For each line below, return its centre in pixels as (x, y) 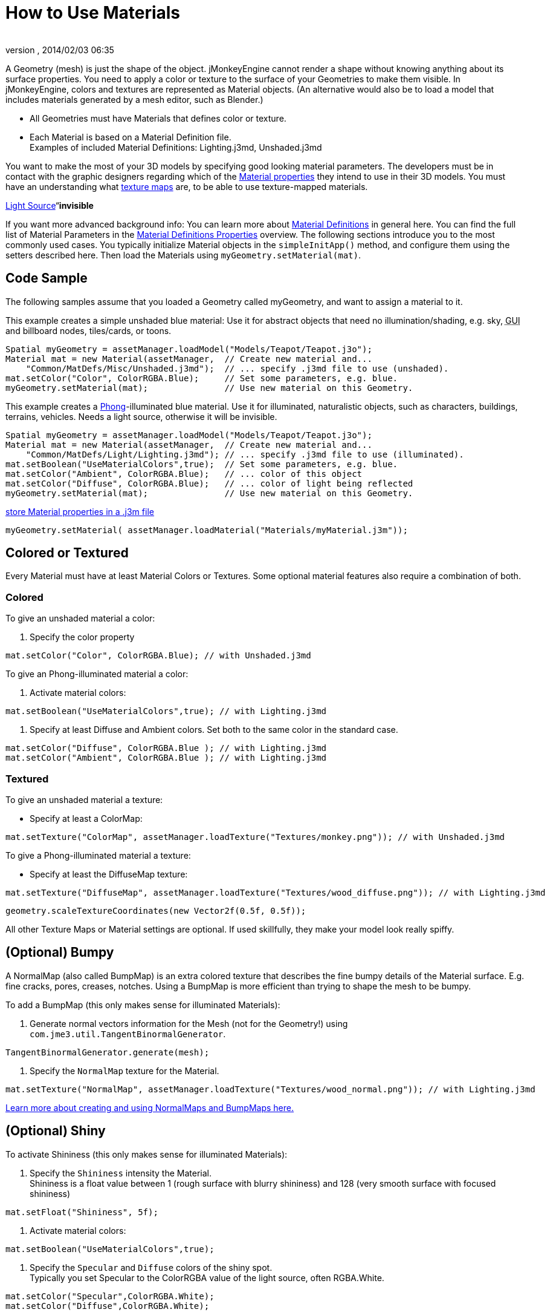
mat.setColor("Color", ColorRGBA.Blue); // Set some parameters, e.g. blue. (202, 378)
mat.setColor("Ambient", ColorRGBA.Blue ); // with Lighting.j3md (166, 758)
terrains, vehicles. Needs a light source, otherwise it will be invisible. (141, 416)
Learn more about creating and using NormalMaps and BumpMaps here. (150, 1107)
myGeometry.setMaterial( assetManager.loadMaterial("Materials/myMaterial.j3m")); (207, 530)
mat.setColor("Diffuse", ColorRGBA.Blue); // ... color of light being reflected (209, 483)
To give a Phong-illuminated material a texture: (98, 855)
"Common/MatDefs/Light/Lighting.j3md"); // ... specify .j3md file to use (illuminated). (245, 454)
